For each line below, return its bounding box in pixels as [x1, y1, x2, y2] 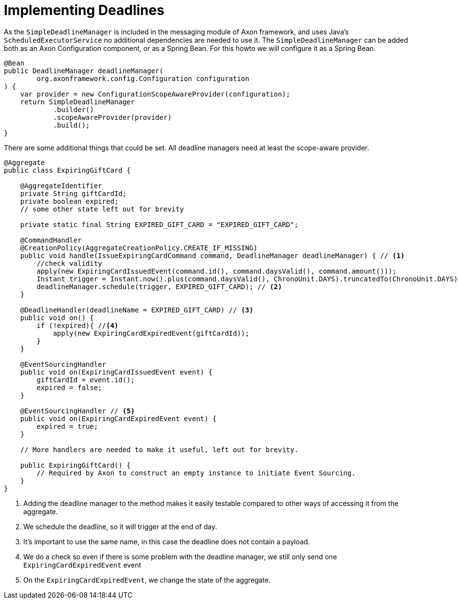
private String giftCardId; [20, 189, 127, 197]
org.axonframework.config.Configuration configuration [36, 74, 249, 82]
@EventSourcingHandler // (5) [20, 407, 135, 415]
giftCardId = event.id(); [36, 375, 135, 384]
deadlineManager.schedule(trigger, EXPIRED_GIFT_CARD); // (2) [36, 282, 282, 291]
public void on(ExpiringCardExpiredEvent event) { [20, 414, 217, 423]
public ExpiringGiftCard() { [20, 461, 131, 469]
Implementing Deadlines [4, 2, 164, 18]
